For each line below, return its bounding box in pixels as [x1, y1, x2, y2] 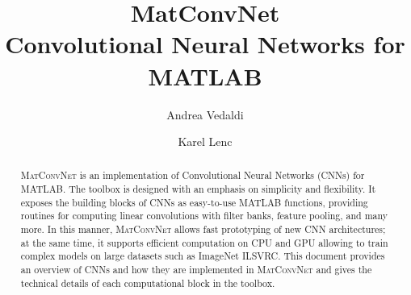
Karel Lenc [178, 133, 233, 150]
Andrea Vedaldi [166, 106, 244, 123]
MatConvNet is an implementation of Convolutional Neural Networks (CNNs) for [20, 168, 365, 182]
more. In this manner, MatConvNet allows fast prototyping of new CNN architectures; [20, 222, 386, 236]
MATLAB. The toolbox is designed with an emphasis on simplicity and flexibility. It [20, 182, 376, 196]
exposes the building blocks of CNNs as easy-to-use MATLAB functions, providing [20, 195, 368, 209]
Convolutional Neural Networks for [5, 27, 405, 60]
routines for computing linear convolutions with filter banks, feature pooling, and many [20, 209, 388, 222]
